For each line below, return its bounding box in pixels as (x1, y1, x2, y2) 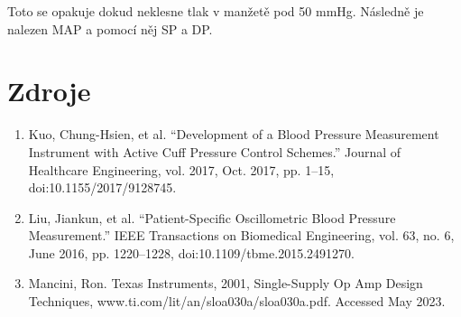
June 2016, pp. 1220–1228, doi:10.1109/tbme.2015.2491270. (28, 243, 355, 262)
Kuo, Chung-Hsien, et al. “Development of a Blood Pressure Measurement (28, 125, 439, 144)
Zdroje (7, 72, 91, 109)
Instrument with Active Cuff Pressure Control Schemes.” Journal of (28, 142, 401, 161)
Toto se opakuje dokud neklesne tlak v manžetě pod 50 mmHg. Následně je (7, 2, 424, 20)
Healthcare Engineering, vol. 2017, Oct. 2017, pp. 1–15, (28, 160, 335, 179)
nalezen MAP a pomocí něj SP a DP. (7, 19, 213, 38)
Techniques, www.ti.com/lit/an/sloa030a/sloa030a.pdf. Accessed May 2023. (28, 292, 446, 311)
